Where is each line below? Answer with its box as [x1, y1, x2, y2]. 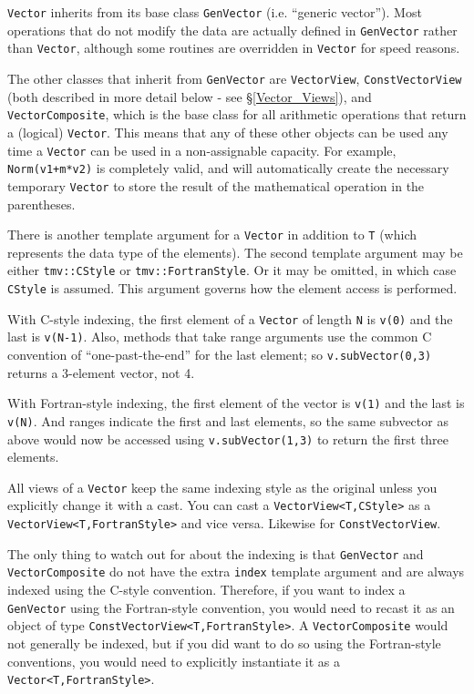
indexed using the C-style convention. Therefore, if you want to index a [7, 580, 406, 599]
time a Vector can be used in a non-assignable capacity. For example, [7, 140, 397, 159]
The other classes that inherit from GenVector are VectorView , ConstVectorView [7, 68, 462, 87]
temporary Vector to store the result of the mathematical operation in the [7, 176, 425, 195]
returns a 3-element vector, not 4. [7, 362, 195, 382]
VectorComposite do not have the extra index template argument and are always [7, 562, 465, 581]
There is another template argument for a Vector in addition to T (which [7, 225, 417, 244]
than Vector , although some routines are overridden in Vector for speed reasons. [7, 38, 460, 57]
